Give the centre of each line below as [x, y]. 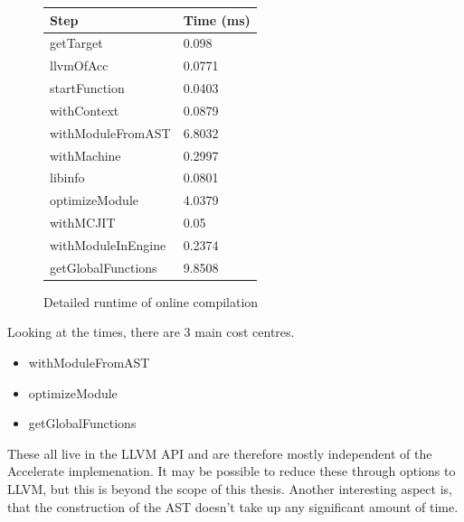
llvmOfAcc [79, 65]
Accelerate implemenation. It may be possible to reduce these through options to [232, 471]
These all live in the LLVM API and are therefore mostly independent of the [220, 453]
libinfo [67, 177]
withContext [85, 110]
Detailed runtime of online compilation [151, 301]
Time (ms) [217, 19]
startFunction [87, 88]
